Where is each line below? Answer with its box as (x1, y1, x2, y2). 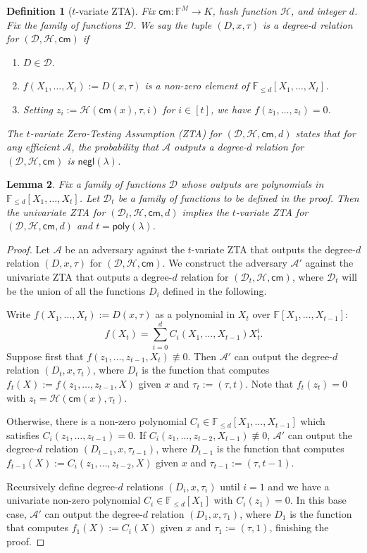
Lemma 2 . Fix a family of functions (6, 177, 166, 191)
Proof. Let (6, 241, 50, 256)
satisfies (6, 427, 39, 442)
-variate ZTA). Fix (75, 4, 156, 18)
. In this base (290, 492, 347, 507)
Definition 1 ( (6, 4, 73, 18)
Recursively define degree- (6, 478, 118, 493)
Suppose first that (6, 348, 84, 363)
